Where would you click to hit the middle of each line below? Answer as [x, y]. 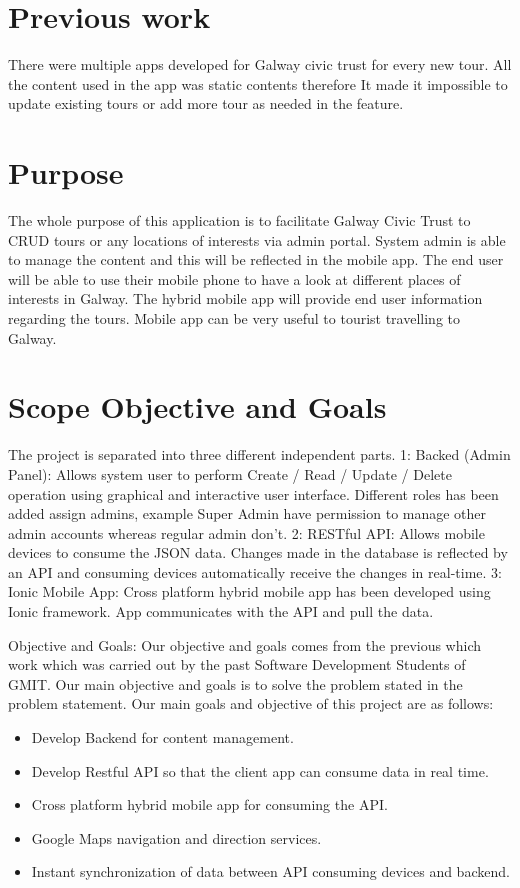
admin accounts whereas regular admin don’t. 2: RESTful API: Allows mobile [246, 532]
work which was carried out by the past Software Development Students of [237, 664]
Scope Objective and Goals [197, 406]
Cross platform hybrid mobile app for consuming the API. [209, 804]
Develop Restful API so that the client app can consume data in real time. [260, 770]
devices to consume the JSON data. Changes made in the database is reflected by [258, 552]
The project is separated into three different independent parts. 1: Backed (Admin [259, 454]
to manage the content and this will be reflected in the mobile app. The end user [256, 259]
